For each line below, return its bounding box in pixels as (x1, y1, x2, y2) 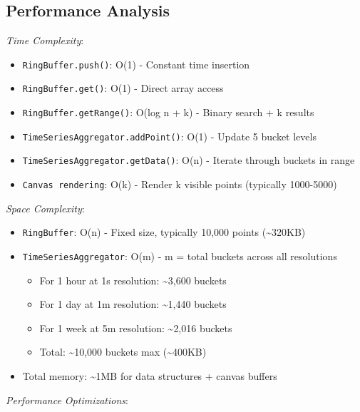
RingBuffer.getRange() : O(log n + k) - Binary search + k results (22, 105, 314, 120)
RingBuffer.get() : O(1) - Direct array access (22, 81, 224, 96)
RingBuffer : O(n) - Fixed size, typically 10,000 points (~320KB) (22, 225, 306, 240)
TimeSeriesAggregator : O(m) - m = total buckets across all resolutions (22, 248, 337, 263)
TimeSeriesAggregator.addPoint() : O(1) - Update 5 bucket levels (22, 128, 317, 143)
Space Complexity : (6, 200, 85, 215)
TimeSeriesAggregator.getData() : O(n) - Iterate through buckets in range (22, 153, 355, 168)
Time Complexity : (6, 33, 84, 48)
